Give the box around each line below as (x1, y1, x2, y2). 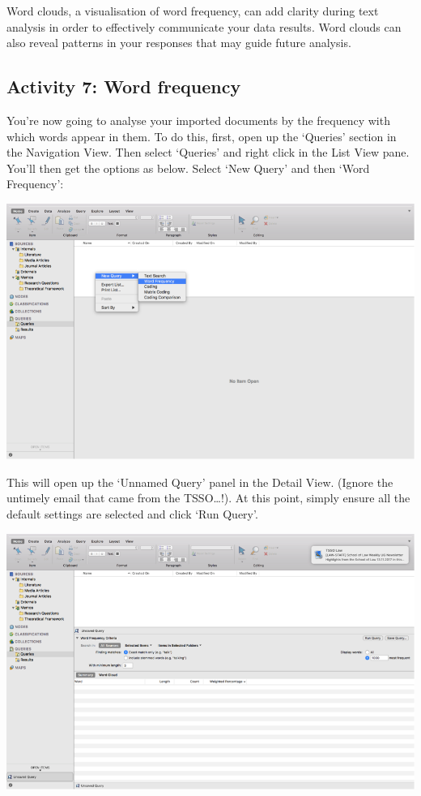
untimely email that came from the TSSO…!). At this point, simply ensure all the (6, 489, 410, 506)
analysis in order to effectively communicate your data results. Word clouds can (6, 18, 402, 35)
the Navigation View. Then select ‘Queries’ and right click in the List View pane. (6, 144, 410, 161)
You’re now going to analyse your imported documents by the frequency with (6, 111, 390, 128)
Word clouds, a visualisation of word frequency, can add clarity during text (6, 2, 379, 19)
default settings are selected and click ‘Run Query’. (6, 506, 258, 522)
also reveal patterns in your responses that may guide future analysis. (6, 34, 351, 51)
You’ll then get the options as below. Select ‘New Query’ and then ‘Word (6, 159, 370, 176)
